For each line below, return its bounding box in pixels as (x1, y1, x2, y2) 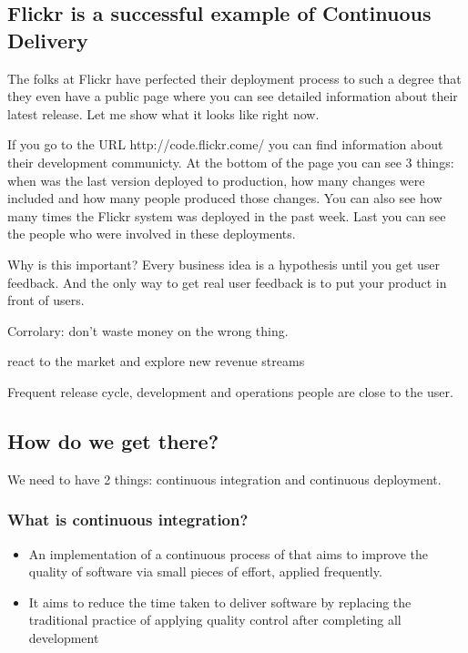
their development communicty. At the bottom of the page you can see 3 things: (7, 152, 454, 171)
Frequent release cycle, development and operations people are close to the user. (7, 382, 453, 401)
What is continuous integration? (7, 508, 249, 531)
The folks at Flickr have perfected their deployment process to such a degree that (7, 68, 462, 87)
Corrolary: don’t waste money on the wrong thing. (7, 321, 289, 340)
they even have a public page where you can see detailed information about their (7, 87, 458, 106)
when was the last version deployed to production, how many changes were (7, 170, 425, 189)
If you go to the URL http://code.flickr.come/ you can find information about (7, 135, 443, 154)
